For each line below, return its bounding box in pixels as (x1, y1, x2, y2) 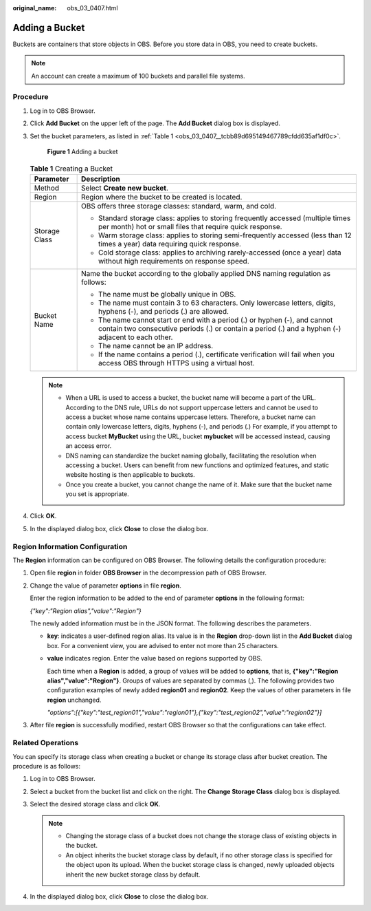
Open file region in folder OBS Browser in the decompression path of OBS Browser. (30, 568, 267, 577)
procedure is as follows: (12, 762, 81, 770)
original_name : (12, 4, 57, 12)
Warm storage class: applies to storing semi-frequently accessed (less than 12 (98, 231, 352, 240)
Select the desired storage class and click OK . (30, 800, 161, 808)
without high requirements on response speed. (98, 256, 250, 266)
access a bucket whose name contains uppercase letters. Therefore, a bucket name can (65, 413, 316, 421)
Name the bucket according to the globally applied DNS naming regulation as (81, 268, 331, 278)
